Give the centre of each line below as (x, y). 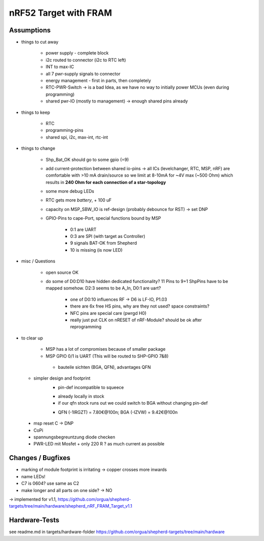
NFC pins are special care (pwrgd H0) (108, 313)
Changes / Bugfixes (40, 458)
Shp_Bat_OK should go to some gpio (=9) (87, 159)
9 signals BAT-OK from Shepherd (103, 243)
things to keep (36, 112)
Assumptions (30, 30)
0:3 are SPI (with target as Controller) (108, 236)
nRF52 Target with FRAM (61, 13)
